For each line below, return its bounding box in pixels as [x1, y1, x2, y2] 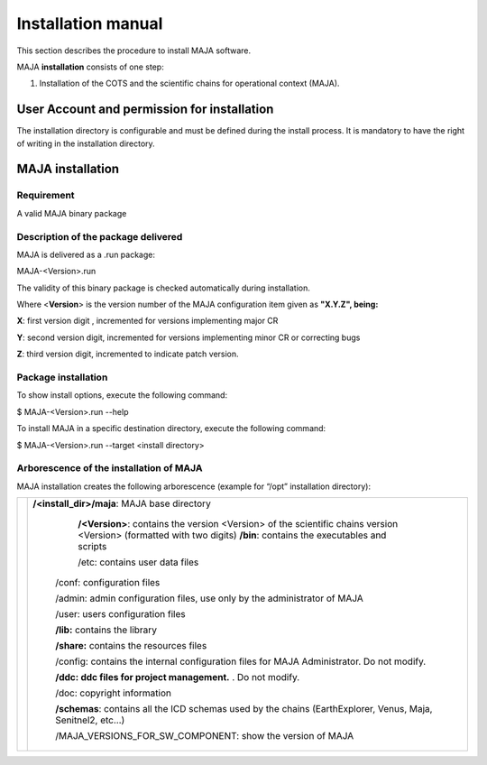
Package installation [16, 371, 108, 383]
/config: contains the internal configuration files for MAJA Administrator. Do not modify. [55, 655, 427, 668]
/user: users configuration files [55, 608, 186, 621]
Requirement [16, 189, 76, 202]
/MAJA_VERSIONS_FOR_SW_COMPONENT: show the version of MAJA [55, 730, 354, 742]
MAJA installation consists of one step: [16, 61, 164, 72]
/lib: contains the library [55, 623, 158, 636]
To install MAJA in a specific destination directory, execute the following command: [16, 423, 326, 434]
